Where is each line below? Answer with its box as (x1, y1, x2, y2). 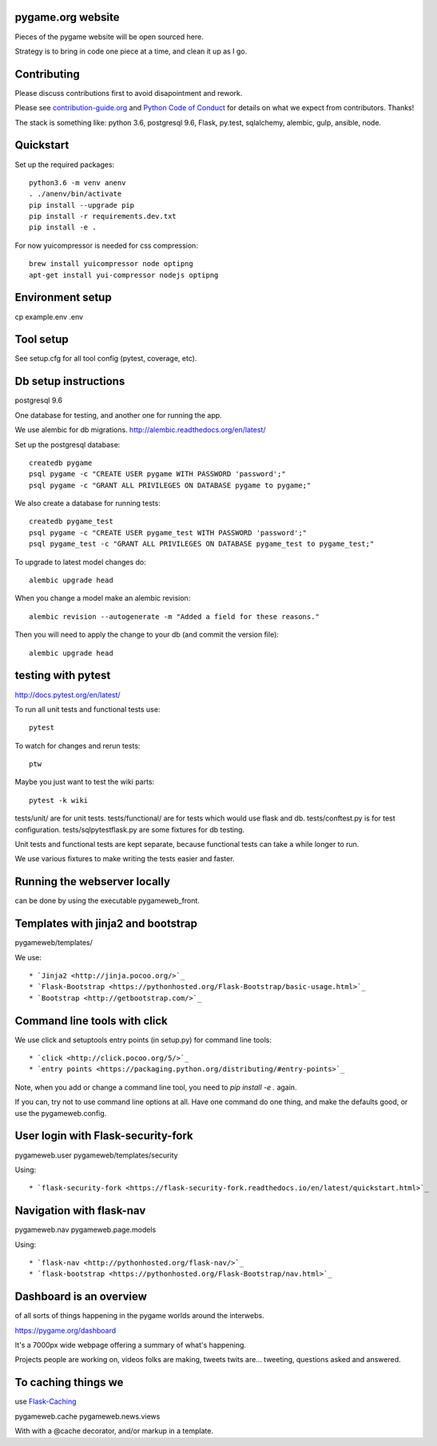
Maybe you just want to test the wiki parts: (14, 777, 155, 787)
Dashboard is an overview (14, 1290, 148, 1304)
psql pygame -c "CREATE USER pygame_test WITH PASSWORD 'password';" (29, 528, 308, 537)
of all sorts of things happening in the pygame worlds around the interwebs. (14, 1311, 264, 1321)
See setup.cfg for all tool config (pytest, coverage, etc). (14, 354, 197, 363)
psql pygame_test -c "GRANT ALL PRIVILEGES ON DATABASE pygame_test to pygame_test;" (29, 539, 375, 549)
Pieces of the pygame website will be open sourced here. (14, 32, 204, 42)
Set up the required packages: (14, 160, 115, 169)
